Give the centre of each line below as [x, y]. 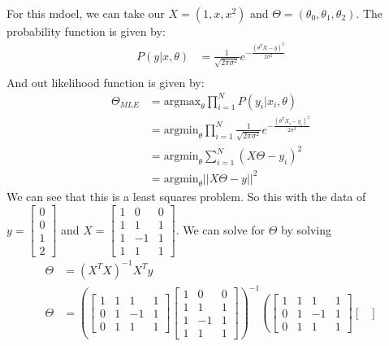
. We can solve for [220, 229]
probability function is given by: [86, 31]
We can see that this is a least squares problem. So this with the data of [186, 197]
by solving [306, 229]
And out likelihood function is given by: [106, 82]
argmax [182, 101]
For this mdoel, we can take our [86, 13]
